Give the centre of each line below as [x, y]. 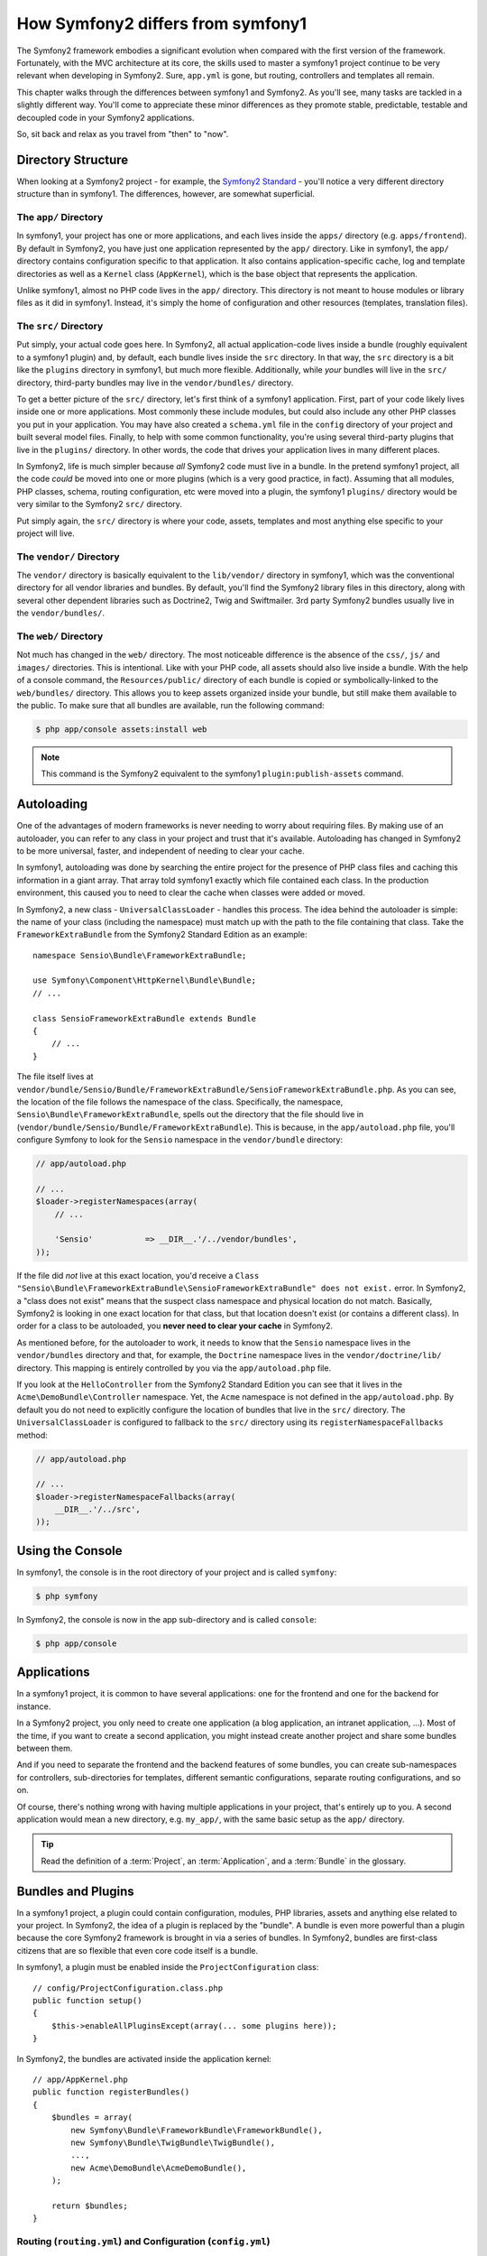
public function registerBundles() [111, 2092]
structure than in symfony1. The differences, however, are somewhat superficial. [166, 194]
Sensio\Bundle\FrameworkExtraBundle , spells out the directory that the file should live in [190, 1114]
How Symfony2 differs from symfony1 [161, 23]
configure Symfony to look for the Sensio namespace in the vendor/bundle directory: [179, 1140]
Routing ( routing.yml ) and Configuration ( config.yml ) [143, 2241]
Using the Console [69, 1551]
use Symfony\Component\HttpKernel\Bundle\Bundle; [145, 980]
